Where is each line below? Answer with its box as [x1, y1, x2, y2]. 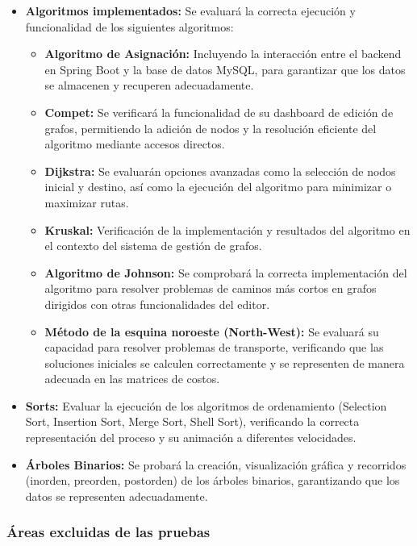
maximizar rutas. [44, 194, 129, 210]
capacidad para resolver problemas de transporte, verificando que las [44, 339, 384, 356]
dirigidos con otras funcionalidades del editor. [44, 295, 270, 312]
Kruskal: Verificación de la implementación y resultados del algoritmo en [44, 221, 411, 238]
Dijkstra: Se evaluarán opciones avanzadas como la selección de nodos [44, 162, 396, 179]
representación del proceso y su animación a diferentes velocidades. [25, 429, 357, 446]
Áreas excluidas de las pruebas [6, 522, 211, 542]
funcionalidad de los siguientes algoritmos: [25, 18, 234, 35]
